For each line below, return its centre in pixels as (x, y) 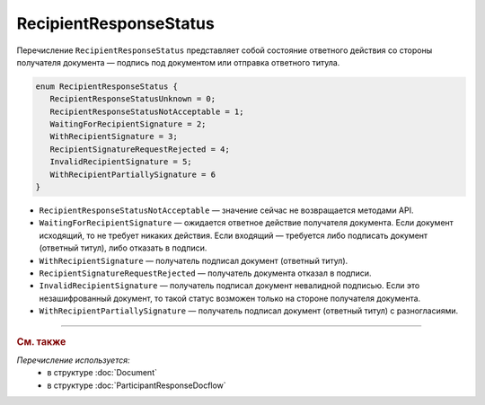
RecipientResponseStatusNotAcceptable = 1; (147, 111)
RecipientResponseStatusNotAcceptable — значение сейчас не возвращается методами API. (226, 210)
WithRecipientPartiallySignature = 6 (132, 174)
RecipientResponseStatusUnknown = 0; (132, 99)
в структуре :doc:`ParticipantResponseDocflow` (137, 385)
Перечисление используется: (73, 360)
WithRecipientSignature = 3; (114, 136)
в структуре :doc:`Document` (102, 373)
